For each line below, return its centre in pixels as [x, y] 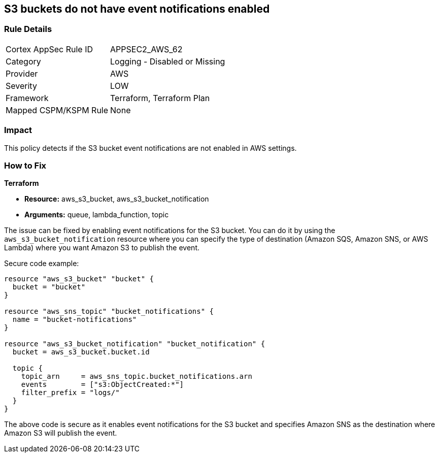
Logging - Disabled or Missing [168, 61]
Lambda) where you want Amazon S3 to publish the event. [102, 248]
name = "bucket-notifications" [75, 320]
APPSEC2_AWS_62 [146, 49]
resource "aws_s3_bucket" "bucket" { [79, 279]
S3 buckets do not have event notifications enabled [137, 9]
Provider [22, 73]
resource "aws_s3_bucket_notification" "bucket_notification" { [135, 344]
